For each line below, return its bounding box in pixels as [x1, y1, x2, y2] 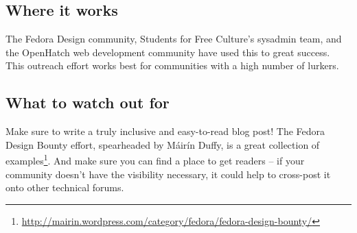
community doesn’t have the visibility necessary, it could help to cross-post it [5, 167, 331, 181]
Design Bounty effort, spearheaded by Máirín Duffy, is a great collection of [5, 137, 320, 151]
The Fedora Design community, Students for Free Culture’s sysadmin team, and [5, 32, 342, 46]
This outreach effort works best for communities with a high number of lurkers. [5, 58, 339, 73]
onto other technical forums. [5, 180, 124, 195]
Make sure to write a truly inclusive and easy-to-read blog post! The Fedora [5, 124, 325, 138]
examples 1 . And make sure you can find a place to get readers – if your [5, 151, 305, 168]
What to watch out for [5, 92, 170, 113]
